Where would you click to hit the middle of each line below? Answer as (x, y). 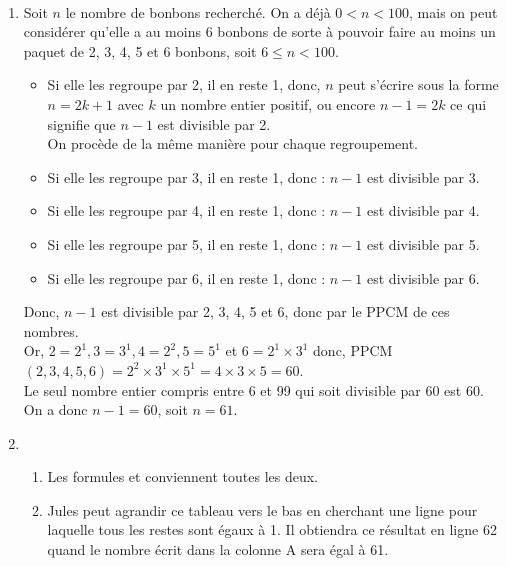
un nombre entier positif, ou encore (268, 103)
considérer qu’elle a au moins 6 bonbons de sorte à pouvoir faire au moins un (259, 31)
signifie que (81, 123)
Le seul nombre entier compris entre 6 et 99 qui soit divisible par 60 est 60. (253, 389)
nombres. (51, 330)
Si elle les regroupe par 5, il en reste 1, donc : (186, 243)
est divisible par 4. (423, 210)
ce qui (468, 103)
